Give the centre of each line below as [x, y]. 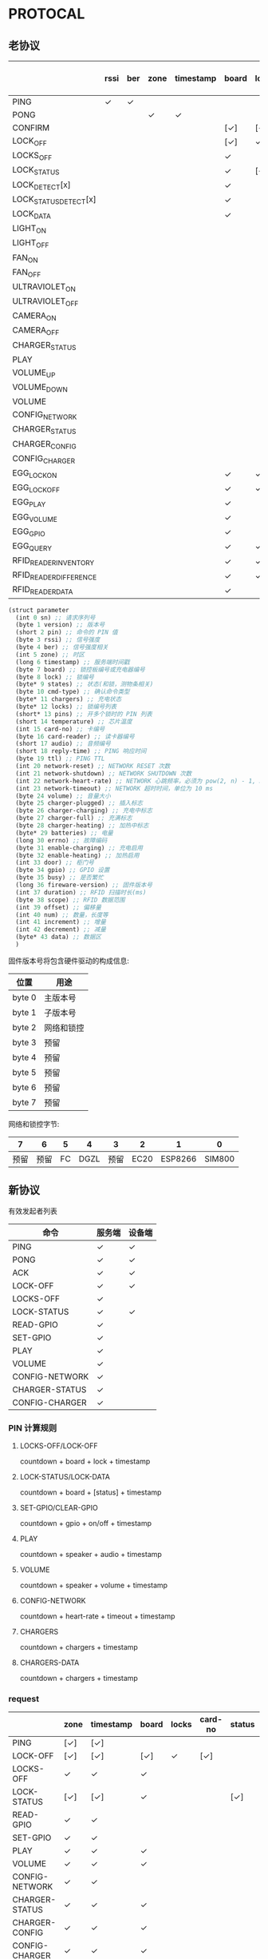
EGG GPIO [29, 532]
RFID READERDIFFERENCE [55, 575]
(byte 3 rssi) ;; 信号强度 [58, 640]
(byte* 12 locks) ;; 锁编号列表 [66, 707]
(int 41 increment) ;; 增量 [61, 922]
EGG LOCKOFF [36, 488]
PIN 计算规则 [33, 1427]
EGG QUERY [32, 547]
